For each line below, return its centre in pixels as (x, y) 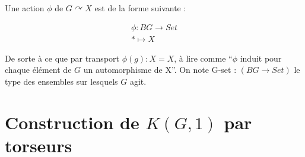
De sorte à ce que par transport (62, 58)
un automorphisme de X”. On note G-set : (160, 70)
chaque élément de (38, 70)
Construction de (72, 122)
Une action (25, 8)
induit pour (261, 58)
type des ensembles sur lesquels (61, 81)
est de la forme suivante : (140, 8)
